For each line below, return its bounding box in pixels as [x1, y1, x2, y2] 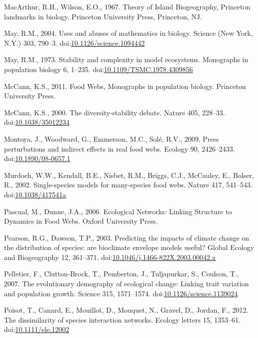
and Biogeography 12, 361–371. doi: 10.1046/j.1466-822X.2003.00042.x [4, 252, 216, 262]
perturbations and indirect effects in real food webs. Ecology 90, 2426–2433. [4, 143, 235, 154]
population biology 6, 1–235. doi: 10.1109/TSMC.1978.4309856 [4, 64, 193, 74]
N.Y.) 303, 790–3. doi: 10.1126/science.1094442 [4, 37, 145, 48]
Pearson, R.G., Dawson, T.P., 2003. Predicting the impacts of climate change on [4, 232, 250, 243]
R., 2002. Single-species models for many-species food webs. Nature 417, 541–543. [4, 179, 253, 190]
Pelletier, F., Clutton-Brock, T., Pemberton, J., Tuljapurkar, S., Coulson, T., [4, 268, 239, 279]
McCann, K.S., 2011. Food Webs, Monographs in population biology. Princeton [4, 81, 246, 91]
